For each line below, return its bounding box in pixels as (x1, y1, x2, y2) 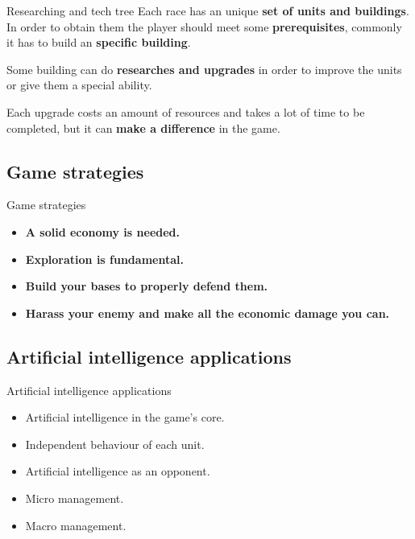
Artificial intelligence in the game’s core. (25, 409, 225, 426)
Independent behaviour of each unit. (25, 435, 205, 452)
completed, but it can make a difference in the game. (6, 119, 280, 136)
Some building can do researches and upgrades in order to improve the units (6, 60, 402, 77)
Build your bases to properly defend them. (25, 278, 268, 294)
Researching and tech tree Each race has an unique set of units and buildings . (6, 2, 409, 19)
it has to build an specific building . (6, 34, 191, 51)
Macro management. (25, 516, 127, 533)
